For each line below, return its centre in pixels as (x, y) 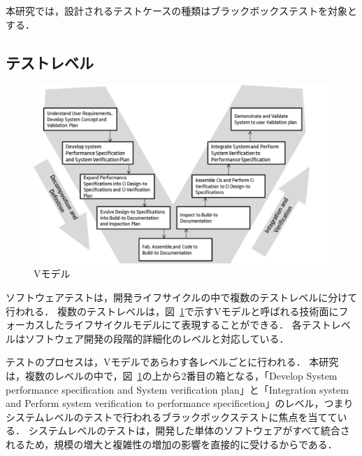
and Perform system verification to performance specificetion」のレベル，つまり (180, 403)
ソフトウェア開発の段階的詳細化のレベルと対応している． (157, 338)
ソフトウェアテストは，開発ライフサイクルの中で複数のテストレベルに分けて (182, 297)
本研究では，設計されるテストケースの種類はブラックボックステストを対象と (181, 11)
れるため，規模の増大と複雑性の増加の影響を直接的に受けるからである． (172, 444)
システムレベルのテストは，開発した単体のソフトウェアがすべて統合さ (189, 430)
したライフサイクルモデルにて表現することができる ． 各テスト (188, 325)
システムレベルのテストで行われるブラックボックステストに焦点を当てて (172, 416)
